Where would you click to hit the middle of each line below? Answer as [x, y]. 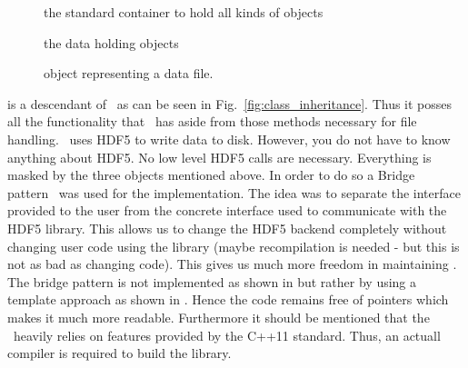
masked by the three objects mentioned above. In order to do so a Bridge [211, 175]
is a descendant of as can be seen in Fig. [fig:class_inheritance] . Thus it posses [230, 103]
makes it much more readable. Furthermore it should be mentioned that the [219, 317]
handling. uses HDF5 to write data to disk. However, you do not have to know [229, 139]
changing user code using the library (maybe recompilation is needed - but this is [234, 246]
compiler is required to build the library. [119, 353]
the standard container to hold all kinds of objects [184, 12]
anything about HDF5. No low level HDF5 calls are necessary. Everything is [219, 157]
